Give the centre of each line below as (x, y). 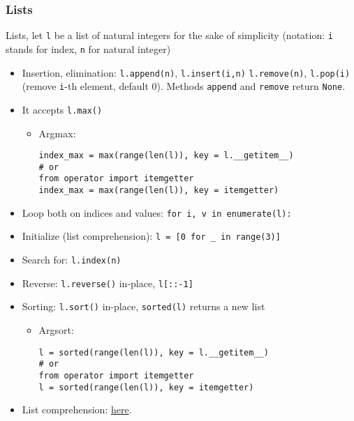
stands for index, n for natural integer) (88, 48)
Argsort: (56, 330)
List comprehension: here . (77, 409)
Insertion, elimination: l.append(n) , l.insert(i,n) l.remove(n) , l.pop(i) (186, 72)
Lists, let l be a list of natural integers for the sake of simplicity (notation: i (169, 35)
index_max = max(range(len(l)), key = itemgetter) (159, 191)
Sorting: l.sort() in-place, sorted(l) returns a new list (143, 306)
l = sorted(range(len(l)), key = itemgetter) (146, 387)
